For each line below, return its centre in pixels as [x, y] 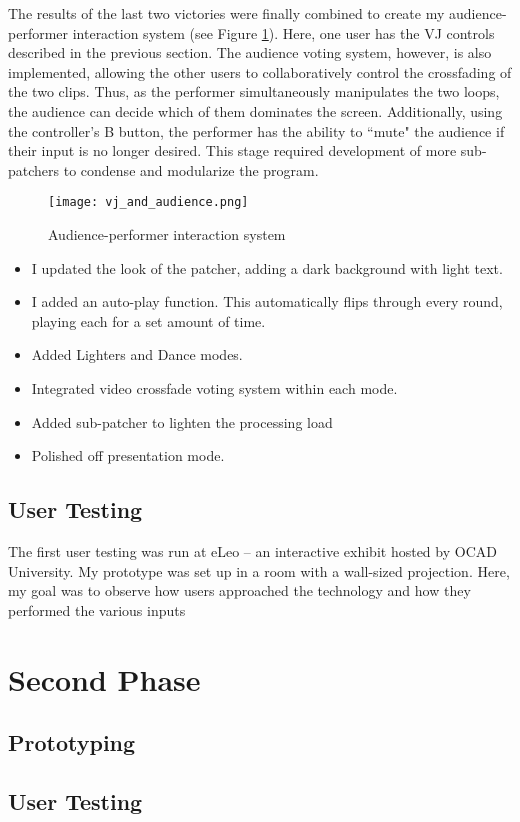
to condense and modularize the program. [191, 169]
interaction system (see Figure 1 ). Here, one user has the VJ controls [283, 32]
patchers [34, 169]
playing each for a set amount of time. [148, 320]
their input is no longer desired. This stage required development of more [232, 150]
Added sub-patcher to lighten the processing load [182, 421]
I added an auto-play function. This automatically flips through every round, [267, 301]
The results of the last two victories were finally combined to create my [226, 13]
